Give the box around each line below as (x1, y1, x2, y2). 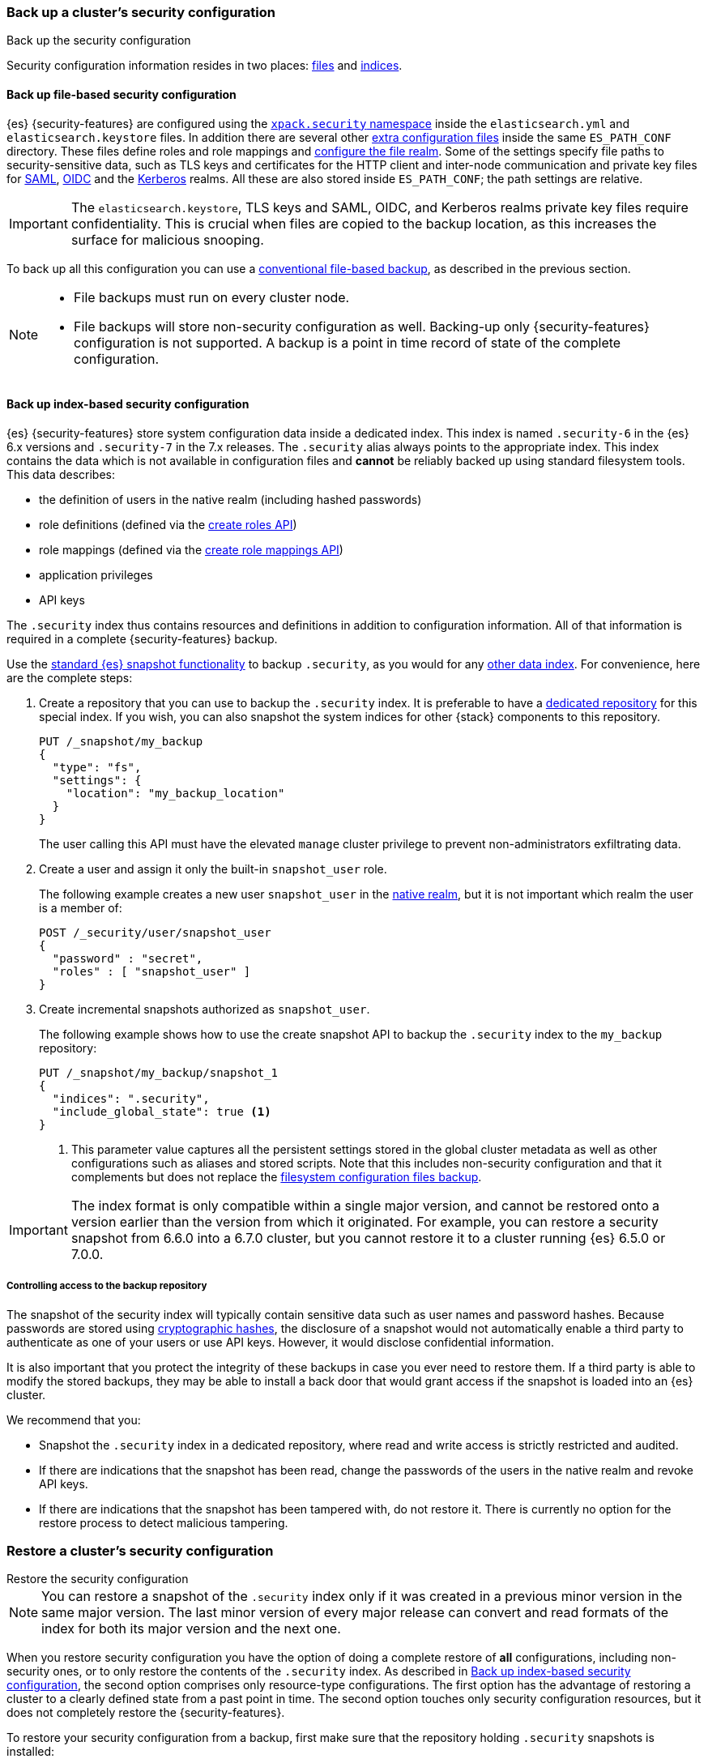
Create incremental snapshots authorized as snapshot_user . (39, 1001, 370, 1016)
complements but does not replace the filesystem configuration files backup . (71, 1169, 482, 1184)
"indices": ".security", (52, 1091, 210, 1105)
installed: (6, 1744, 55, 1759)
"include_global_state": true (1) (52, 1104, 271, 1118)
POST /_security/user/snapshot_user (39, 925, 271, 939)
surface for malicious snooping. (70, 231, 264, 248)
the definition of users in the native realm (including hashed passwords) (39, 492, 422, 506)
